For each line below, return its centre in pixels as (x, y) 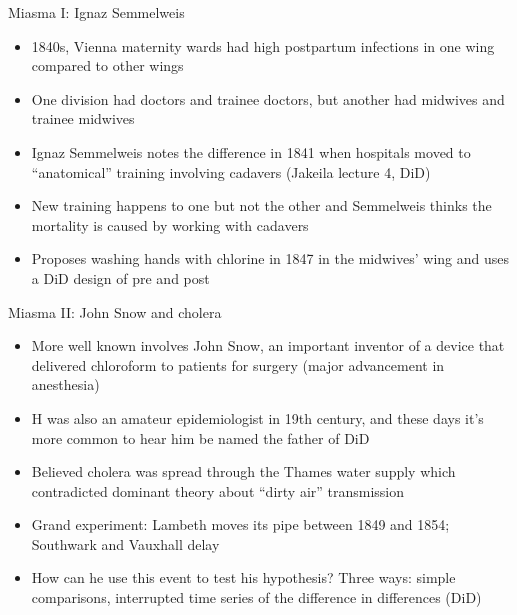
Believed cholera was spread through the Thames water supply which (243, 471)
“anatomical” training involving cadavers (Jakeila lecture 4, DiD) (231, 171)
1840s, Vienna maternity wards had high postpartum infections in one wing (263, 45)
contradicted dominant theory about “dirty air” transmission (218, 490)
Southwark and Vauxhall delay (125, 543)
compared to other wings (107, 65)
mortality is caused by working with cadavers (170, 224)
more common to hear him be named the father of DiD (200, 437)
